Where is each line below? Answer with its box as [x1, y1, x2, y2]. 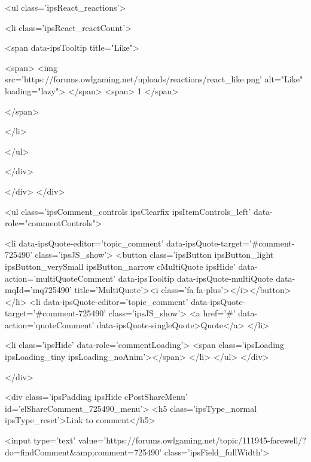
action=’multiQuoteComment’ [5, 272, 116, 284]
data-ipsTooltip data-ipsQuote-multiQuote [118, 272, 273, 284]
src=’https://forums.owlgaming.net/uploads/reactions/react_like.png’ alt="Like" [5, 73, 303, 85]
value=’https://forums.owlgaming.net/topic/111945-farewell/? [78, 434, 306, 446]
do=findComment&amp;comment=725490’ [5, 445, 162, 458]
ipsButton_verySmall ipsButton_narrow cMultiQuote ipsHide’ [5, 260, 236, 272]
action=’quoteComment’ [5, 318, 94, 331]
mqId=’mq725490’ [5, 284, 72, 296]
